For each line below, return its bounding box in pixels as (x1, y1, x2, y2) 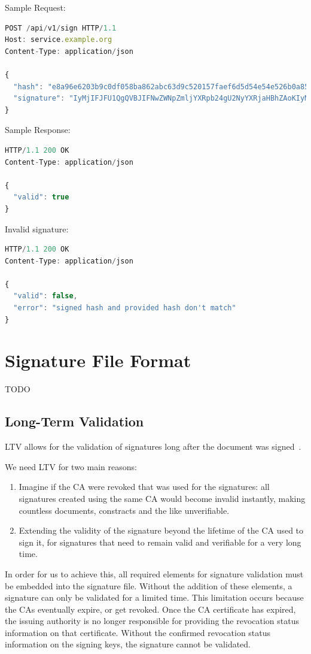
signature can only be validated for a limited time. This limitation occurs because (5, 591, 304, 604)
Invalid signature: (5, 222, 69, 235)
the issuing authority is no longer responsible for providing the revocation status (5, 614, 299, 627)
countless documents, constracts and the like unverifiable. (19, 504, 230, 516)
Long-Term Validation (5, 412, 144, 431)
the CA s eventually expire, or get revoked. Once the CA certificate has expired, (5, 602, 296, 615)
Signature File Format (5, 348, 191, 373)
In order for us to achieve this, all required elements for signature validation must (5, 567, 304, 580)
